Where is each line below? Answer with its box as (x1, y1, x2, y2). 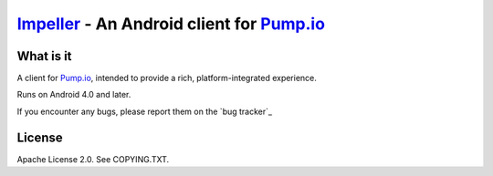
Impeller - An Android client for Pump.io (16, 14, 326, 34)
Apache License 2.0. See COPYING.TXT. (16, 153, 170, 164)
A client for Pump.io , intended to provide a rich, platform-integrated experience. (16, 73, 317, 84)
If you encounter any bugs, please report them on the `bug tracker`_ (16, 106, 273, 117)
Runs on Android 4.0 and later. (16, 89, 131, 100)
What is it (16, 48, 72, 64)
